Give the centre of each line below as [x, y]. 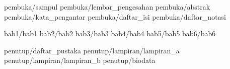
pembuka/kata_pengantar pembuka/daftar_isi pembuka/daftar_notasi [115, 16]
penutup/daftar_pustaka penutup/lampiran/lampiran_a [92, 50]
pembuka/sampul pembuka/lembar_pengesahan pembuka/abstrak [107, 7]
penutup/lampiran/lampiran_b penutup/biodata [80, 60]
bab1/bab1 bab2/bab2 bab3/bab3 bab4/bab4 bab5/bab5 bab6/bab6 [110, 33]
